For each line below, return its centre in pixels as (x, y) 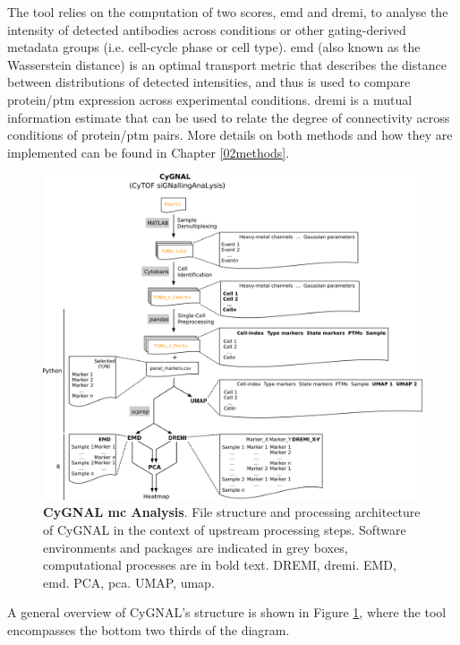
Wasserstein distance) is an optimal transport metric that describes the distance (227, 64)
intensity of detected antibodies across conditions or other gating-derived (207, 29)
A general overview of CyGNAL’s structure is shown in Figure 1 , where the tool (227, 612)
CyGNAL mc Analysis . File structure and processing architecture (232, 512)
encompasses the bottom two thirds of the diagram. (149, 630)
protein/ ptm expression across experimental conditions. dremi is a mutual (210, 99)
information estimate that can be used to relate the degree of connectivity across (229, 117)
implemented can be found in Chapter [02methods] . (149, 152)
